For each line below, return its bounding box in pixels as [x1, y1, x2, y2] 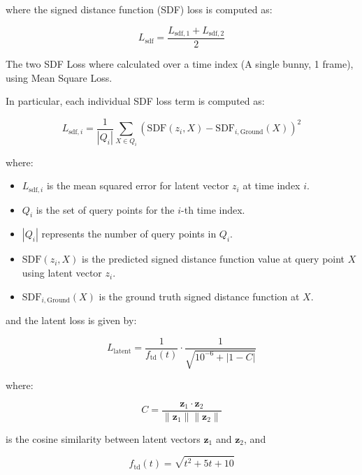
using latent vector [22, 265, 102, 280]
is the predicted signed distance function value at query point [82, 251, 345, 266]
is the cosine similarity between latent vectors [6, 431, 201, 446]
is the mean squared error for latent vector [46, 178, 229, 193]
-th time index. [181, 202, 245, 217]
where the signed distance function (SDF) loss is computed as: [6, 2, 273, 16]
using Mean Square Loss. [6, 70, 113, 85]
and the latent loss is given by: [6, 313, 137, 328]
